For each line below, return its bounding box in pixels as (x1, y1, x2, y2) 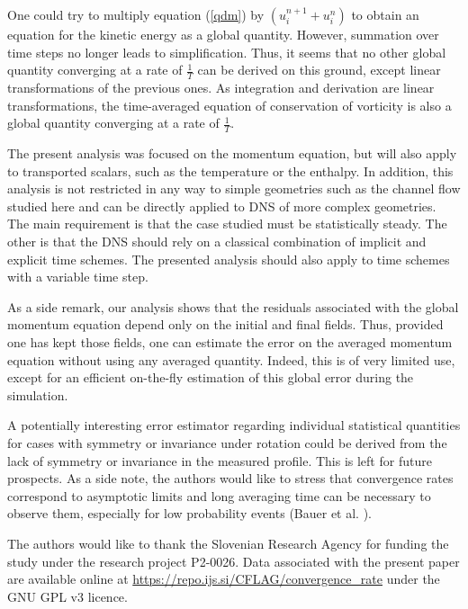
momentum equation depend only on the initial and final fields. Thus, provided (7, 315, 444, 334)
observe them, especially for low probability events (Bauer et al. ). (7, 504, 373, 523)
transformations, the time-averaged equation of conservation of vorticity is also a (7, 95, 452, 114)
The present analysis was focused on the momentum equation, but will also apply (7, 144, 457, 163)
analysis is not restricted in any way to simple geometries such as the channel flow (7, 179, 461, 198)
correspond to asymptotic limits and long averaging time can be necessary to (7, 486, 431, 505)
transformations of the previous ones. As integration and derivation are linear (7, 78, 435, 97)
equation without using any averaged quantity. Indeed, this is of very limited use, (7, 350, 455, 369)
